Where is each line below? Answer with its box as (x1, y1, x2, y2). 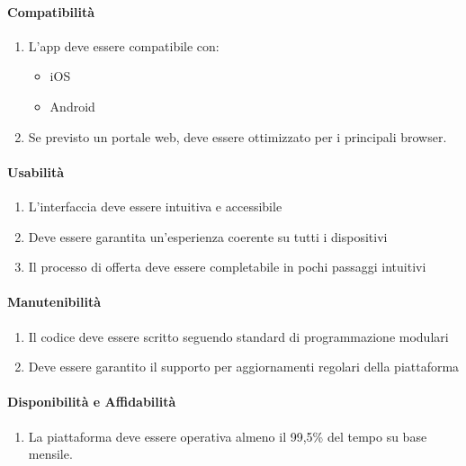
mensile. (28, 444, 73, 463)
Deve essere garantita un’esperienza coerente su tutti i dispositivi (28, 227, 388, 246)
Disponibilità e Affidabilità (7, 392, 176, 411)
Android (49, 96, 95, 115)
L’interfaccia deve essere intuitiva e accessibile (28, 196, 282, 215)
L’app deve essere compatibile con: (28, 36, 220, 55)
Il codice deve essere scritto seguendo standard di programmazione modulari (28, 327, 449, 345)
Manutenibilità (7, 292, 102, 311)
